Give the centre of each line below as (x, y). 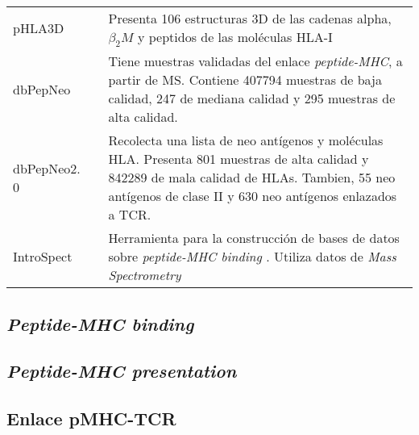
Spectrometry (145, 275)
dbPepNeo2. (47, 168)
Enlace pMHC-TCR (91, 418)
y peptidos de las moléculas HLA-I (235, 37)
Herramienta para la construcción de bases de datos (254, 238)
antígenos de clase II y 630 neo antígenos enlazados (253, 196)
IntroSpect (43, 257)
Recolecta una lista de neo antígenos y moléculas (246, 140)
